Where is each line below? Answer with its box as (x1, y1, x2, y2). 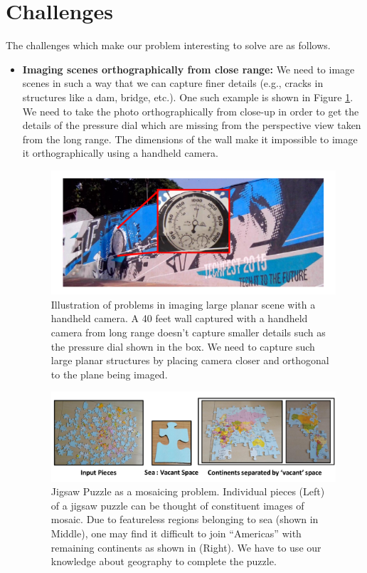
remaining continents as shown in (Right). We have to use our (50, 540, 321, 554)
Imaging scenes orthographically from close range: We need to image (22, 61, 355, 76)
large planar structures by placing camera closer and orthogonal (50, 353, 329, 368)
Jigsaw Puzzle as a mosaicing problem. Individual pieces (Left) (50, 484, 325, 499)
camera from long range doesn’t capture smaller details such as (50, 324, 326, 339)
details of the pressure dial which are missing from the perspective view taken (22, 118, 361, 133)
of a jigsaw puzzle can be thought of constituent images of (50, 497, 304, 512)
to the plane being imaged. (50, 366, 168, 381)
